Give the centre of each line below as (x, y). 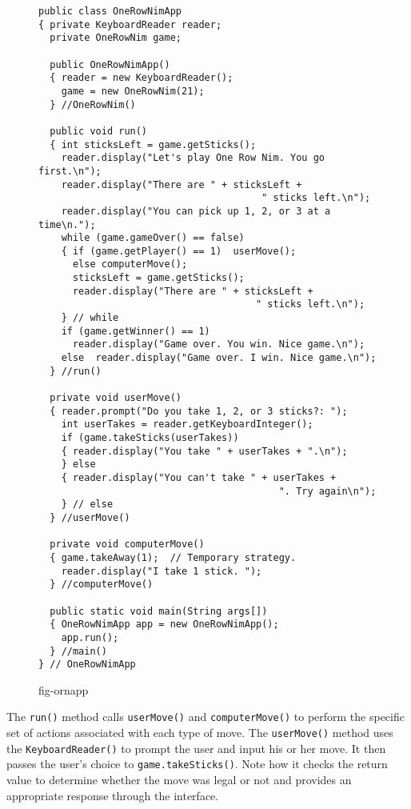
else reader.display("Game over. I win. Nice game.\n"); (219, 358)
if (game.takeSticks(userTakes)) (150, 438)
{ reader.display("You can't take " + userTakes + (199, 477)
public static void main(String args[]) (159, 611)
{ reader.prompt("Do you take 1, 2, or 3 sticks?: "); (199, 411)
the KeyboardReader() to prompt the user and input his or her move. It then (196, 748)
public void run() (99, 131)
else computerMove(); (130, 264)
